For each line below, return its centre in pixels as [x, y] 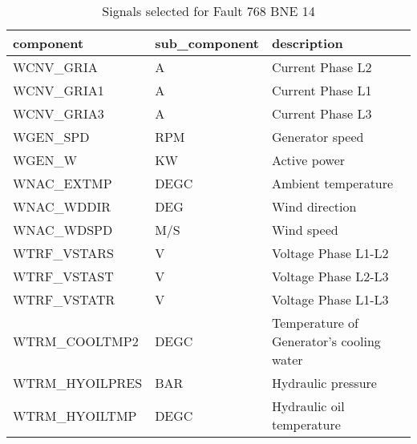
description [307, 43]
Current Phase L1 [322, 90]
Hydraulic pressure [324, 383]
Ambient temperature [332, 183]
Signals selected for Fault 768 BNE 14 [208, 11]
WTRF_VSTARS [64, 253]
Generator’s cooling [326, 341]
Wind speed [305, 230]
